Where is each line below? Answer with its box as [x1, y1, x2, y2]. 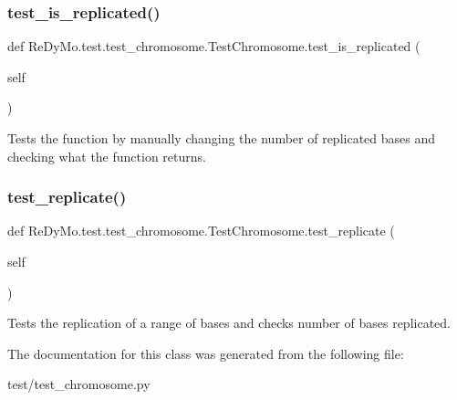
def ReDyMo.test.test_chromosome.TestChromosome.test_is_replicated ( [7, 37, 421, 56]
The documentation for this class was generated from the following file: [7, 343, 404, 363]
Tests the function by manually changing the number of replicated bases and [7, 129, 436, 147]
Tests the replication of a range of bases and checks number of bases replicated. [7, 313, 451, 332]
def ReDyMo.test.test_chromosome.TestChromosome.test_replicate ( [7, 221, 395, 240]
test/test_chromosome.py [7, 374, 151, 394]
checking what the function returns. [7, 146, 206, 165]
